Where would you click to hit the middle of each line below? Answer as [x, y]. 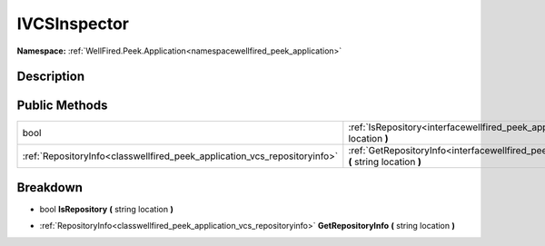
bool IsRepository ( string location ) [107, 209]
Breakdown [50, 187]
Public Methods [62, 106]
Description [51, 77]
